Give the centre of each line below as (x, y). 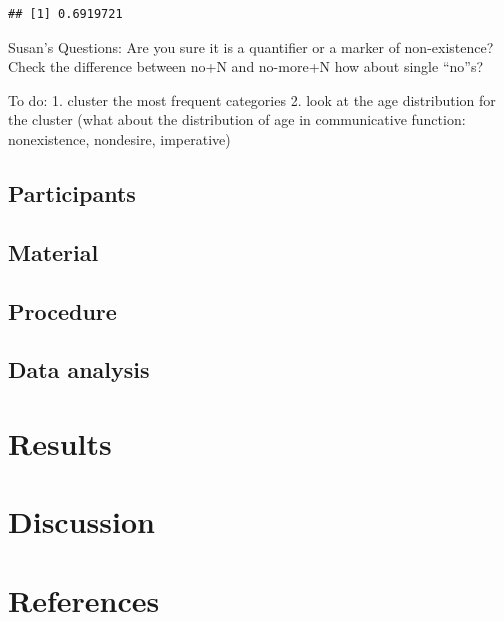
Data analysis (79, 369)
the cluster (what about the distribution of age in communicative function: (237, 119)
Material (53, 251)
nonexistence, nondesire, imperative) (119, 138)
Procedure (62, 310)
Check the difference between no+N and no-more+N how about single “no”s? (246, 66)
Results (60, 442)
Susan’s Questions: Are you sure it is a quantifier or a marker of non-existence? (251, 46)
